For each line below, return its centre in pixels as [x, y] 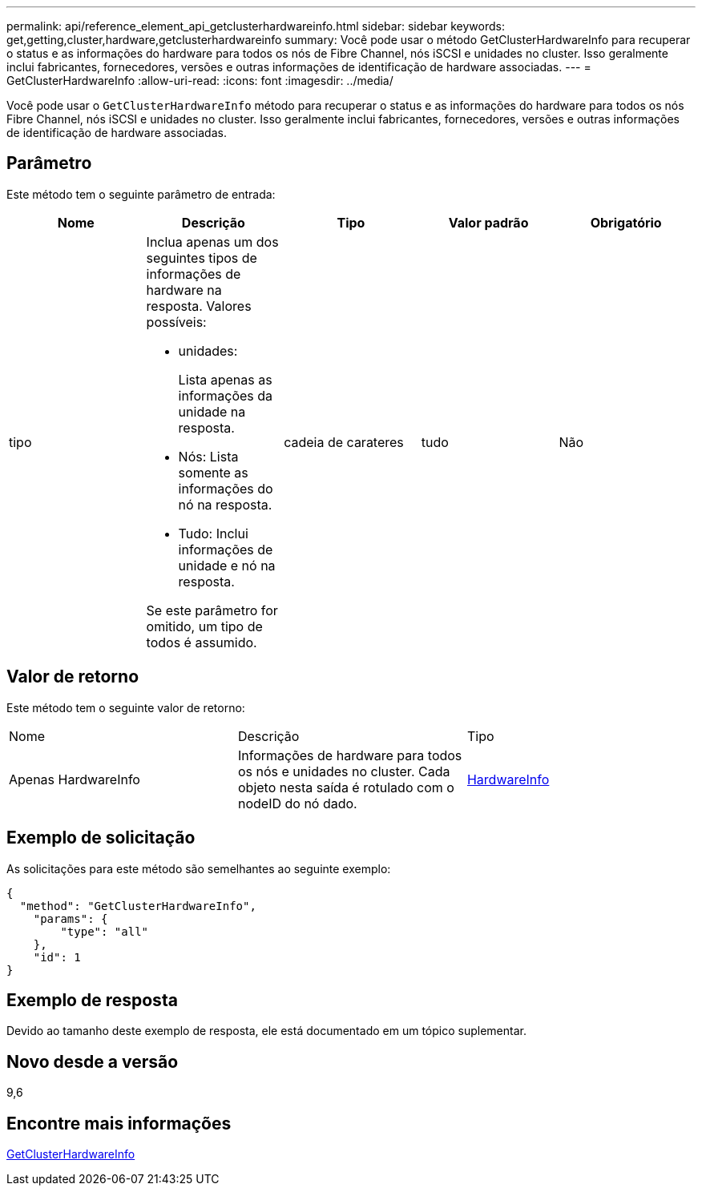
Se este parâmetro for [212, 610]
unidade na [212, 411]
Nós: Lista [208, 456]
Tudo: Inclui [213, 533]
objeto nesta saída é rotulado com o [346, 787]
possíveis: [176, 322]
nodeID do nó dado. [297, 803]
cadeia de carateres [344, 442]
